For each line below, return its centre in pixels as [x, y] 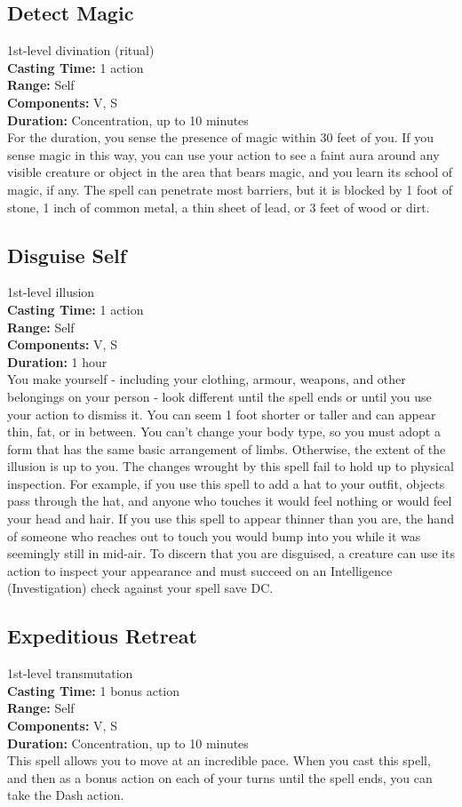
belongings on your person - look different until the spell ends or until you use [219, 396]
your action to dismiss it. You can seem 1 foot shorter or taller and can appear [222, 414]
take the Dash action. [66, 795]
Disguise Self [67, 255]
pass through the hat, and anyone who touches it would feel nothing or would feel [230, 501]
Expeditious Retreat [102, 636]
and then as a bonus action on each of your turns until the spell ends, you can [220, 777]
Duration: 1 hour [57, 361]
